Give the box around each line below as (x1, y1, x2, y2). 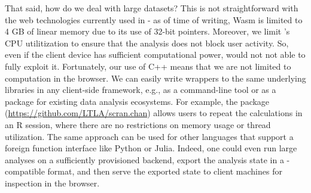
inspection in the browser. (5, 176, 100, 189)
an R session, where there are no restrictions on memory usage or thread (5, 118, 271, 130)
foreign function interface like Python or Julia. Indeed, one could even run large (5, 142, 297, 154)
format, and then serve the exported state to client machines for (47, 165, 282, 178)
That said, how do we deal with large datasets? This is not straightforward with (5, 2, 298, 14)
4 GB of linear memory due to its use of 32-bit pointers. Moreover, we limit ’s (5, 25, 290, 38)
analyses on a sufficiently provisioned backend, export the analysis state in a (5, 153, 284, 166)
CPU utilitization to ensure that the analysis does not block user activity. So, (5, 36, 289, 49)
